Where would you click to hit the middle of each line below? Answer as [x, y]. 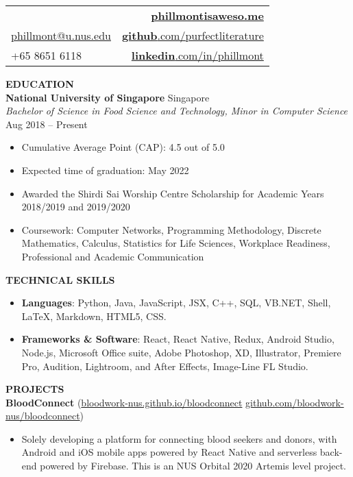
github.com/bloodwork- [295, 402]
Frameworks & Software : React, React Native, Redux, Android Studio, [178, 339]
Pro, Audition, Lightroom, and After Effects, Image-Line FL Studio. [165, 366]
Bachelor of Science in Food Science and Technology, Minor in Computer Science [177, 111]
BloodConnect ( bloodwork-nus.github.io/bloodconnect [124, 402]
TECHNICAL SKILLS [60, 279]
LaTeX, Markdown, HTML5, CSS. [94, 316]
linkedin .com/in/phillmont [197, 55]
